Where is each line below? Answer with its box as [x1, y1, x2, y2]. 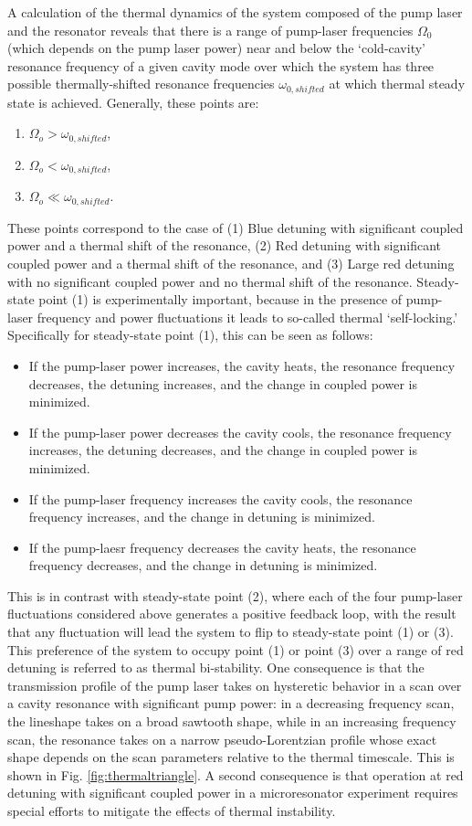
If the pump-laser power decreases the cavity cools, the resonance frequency [28, 422, 452, 441]
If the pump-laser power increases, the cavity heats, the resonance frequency [28, 355, 456, 375]
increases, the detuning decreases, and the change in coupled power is [28, 440, 417, 460]
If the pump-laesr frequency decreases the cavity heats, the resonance [28, 537, 416, 556]
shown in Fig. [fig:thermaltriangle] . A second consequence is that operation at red [7, 765, 464, 784]
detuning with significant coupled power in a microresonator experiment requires [7, 783, 458, 802]
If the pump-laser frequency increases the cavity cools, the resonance [28, 489, 413, 508]
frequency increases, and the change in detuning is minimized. [28, 507, 375, 526]
